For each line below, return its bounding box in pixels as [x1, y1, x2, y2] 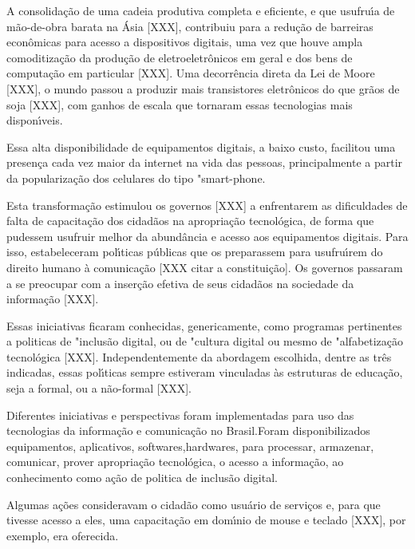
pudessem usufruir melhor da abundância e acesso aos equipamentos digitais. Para [6, 227, 409, 244]
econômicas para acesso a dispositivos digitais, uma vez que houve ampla [6, 34, 363, 50]
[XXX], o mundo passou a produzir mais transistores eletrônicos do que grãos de [6, 80, 400, 97]
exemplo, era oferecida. [6, 527, 119, 543]
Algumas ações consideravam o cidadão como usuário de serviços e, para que [6, 496, 381, 512]
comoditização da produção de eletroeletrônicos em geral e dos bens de [6, 49, 353, 65]
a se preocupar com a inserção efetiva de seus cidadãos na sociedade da [6, 274, 354, 291]
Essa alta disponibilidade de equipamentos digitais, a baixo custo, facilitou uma [6, 138, 396, 155]
